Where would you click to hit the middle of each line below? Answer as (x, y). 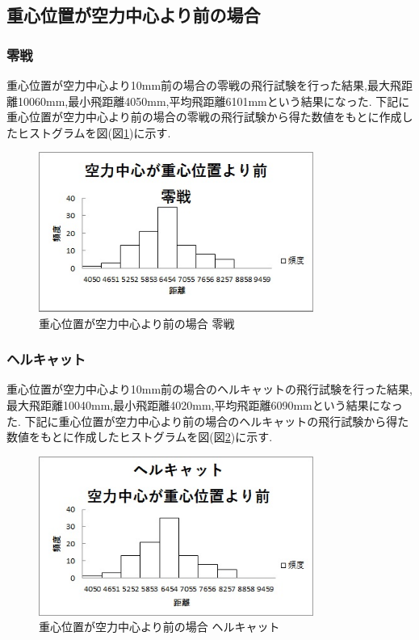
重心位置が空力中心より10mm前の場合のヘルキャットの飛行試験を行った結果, (209, 389)
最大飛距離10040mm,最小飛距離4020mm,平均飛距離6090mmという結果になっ (205, 405)
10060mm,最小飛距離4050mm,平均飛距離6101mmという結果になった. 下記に (214, 101)
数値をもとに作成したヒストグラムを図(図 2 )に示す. (140, 437)
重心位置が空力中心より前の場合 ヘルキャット (159, 627)
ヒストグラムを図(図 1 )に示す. (94, 132)
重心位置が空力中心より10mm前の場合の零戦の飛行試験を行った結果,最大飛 (204, 85)
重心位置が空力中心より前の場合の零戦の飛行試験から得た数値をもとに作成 (204, 117)
